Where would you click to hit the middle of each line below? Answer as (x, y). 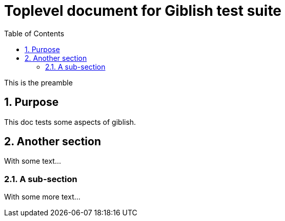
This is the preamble (38, 82)
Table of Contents (34, 33)
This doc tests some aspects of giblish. (70, 122)
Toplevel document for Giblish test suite (143, 11)
